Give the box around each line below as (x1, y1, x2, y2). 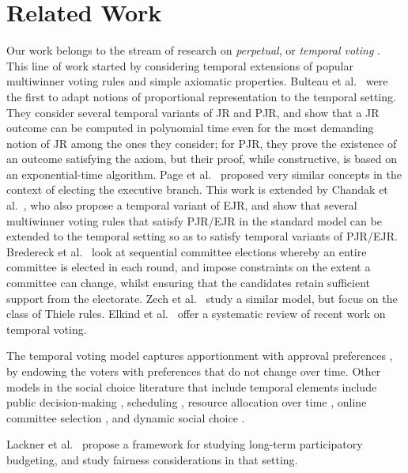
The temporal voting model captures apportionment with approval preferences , (6, 347, 393, 364)
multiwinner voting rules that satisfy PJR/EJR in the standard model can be (6, 212, 382, 229)
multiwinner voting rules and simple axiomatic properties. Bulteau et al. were (6, 73, 388, 89)
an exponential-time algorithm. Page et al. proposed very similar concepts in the (6, 165, 402, 182)
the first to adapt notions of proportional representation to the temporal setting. (6, 88, 396, 104)
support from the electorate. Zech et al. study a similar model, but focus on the (6, 289, 398, 306)
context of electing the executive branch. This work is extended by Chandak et (6, 181, 388, 198)
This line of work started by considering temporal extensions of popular (6, 57, 353, 74)
